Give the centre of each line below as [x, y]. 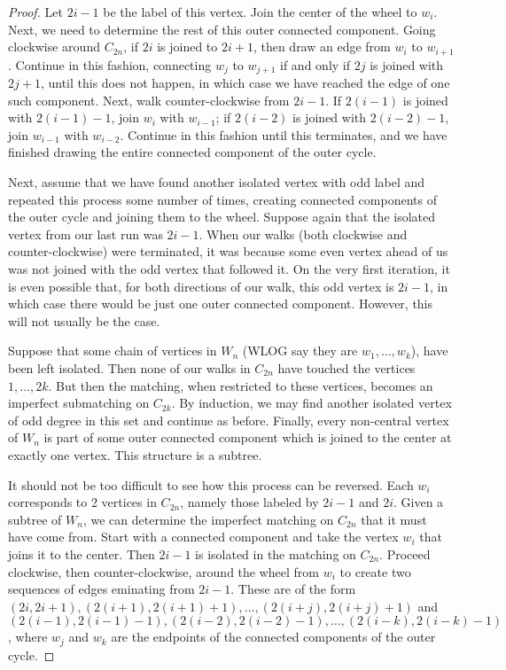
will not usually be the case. [84, 320]
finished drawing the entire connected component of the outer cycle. [192, 152]
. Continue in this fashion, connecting [110, 64]
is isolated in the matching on [276, 553]
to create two [375, 571]
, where [28, 637]
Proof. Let [35, 12]
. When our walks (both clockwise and [303, 234]
